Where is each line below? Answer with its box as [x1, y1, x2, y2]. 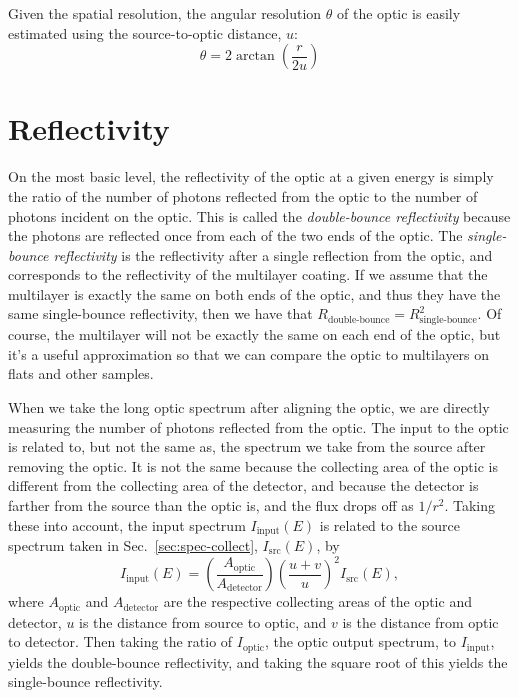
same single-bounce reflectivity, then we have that [8, 303, 313, 324]
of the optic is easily [337, 3, 461, 23]
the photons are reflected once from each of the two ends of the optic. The [8, 225, 463, 246]
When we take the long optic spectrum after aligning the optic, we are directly [8, 396, 490, 417]
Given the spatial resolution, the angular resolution [8, 3, 322, 23]
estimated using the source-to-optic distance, [8, 22, 282, 43]
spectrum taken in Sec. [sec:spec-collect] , [8, 535, 258, 555]
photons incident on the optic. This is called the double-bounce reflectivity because [8, 205, 511, 226]
